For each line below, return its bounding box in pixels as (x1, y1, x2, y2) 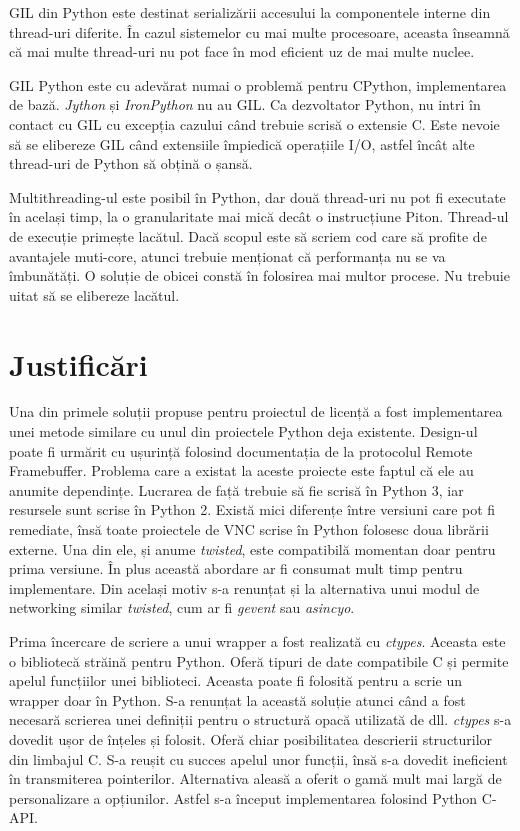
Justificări (9, 343, 148, 384)
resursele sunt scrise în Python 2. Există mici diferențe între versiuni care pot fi (9, 499, 496, 520)
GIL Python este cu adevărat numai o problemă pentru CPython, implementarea (9, 74, 507, 95)
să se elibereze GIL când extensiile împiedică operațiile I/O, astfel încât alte (9, 133, 475, 154)
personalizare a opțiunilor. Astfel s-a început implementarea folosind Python (9, 787, 478, 808)
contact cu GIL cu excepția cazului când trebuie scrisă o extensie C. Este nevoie (9, 113, 500, 134)
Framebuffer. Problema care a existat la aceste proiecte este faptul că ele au (9, 460, 474, 481)
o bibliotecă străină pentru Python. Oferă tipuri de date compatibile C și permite (9, 650, 509, 671)
